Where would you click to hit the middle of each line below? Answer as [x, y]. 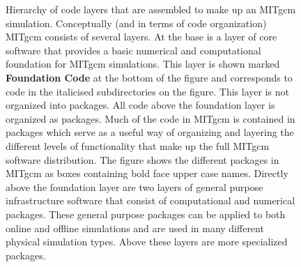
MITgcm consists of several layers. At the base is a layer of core [141, 37]
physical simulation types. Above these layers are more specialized [147, 242]
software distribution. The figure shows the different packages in [142, 159]
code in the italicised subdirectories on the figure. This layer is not [147, 91]
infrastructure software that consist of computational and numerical [150, 200]
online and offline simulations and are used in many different [135, 228]
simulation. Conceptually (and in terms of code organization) [136, 23]
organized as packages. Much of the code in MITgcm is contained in [150, 118]
